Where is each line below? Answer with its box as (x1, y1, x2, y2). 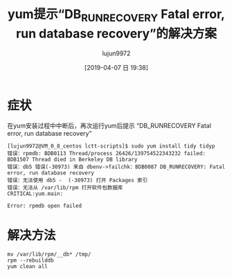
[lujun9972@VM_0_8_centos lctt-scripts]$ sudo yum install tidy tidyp (7, 143, 215, 150)
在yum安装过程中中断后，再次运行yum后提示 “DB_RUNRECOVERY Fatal (7, 122, 211, 130)
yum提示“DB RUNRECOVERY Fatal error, (8, 6, 225, 24)
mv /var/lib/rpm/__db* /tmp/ (7, 251, 91, 258)
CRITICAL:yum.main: (7, 190, 64, 197)
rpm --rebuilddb (7, 257, 54, 264)
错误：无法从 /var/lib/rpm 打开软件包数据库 (7, 184, 123, 191)
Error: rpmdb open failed (7, 202, 82, 210)
